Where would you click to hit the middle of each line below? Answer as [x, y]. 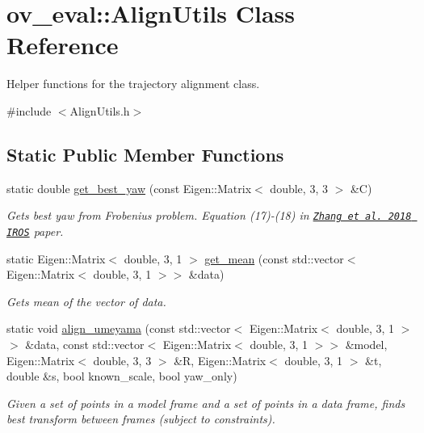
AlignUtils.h [100, 110]
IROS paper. [35, 231]
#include [29, 110]
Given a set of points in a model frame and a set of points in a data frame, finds [206, 403]
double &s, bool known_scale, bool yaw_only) [122, 376]
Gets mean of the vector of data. [86, 301]
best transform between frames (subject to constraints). [141, 419]
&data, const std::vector [85, 344]
